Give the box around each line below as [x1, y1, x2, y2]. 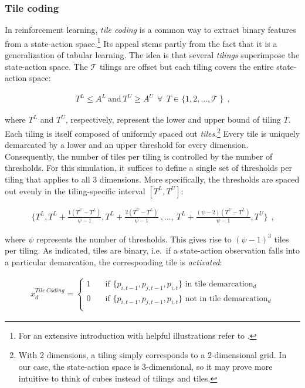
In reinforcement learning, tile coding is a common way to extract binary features [5, 23, 296, 36]
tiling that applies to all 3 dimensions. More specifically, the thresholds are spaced [5, 173, 300, 185]
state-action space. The [5, 60, 88, 72]
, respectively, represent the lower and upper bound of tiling [65, 113, 281, 126]
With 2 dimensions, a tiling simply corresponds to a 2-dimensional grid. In [18, 349, 287, 361]
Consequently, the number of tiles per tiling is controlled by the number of [5, 150, 273, 162]
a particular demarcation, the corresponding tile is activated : [5, 255, 222, 268]
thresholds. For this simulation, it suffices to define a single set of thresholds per [5, 161, 292, 174]
